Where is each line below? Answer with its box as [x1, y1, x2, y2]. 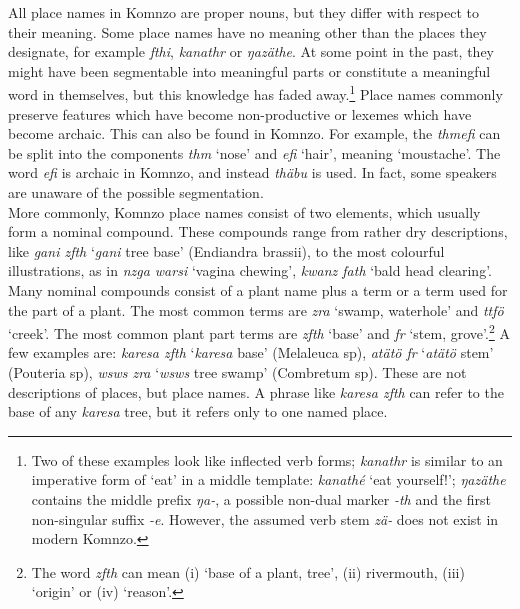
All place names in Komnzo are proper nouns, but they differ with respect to [8, 2, 479, 22]
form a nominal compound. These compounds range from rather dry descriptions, [8, 221, 508, 242]
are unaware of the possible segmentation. [8, 182, 264, 202]
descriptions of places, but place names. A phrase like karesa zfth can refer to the [8, 381, 504, 402]
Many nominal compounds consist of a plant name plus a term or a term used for [8, 279, 508, 300]
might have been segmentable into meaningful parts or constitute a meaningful [8, 60, 491, 81]
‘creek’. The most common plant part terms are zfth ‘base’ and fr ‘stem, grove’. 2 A [8, 320, 510, 343]
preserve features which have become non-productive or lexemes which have [8, 103, 472, 124]
